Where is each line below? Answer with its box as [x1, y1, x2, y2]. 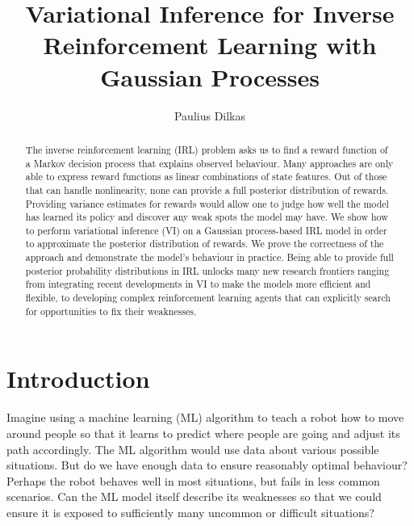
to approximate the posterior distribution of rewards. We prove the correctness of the [25, 237, 384, 250]
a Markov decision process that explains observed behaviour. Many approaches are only [25, 156, 394, 170]
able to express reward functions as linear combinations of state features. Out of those [25, 170, 387, 183]
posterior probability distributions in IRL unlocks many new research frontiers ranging [25, 263, 390, 277]
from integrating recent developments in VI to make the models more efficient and [25, 277, 371, 291]
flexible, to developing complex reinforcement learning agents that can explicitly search [25, 291, 391, 305]
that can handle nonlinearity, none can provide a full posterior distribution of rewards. [25, 183, 389, 196]
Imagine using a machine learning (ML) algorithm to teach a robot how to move [6, 409, 404, 426]
